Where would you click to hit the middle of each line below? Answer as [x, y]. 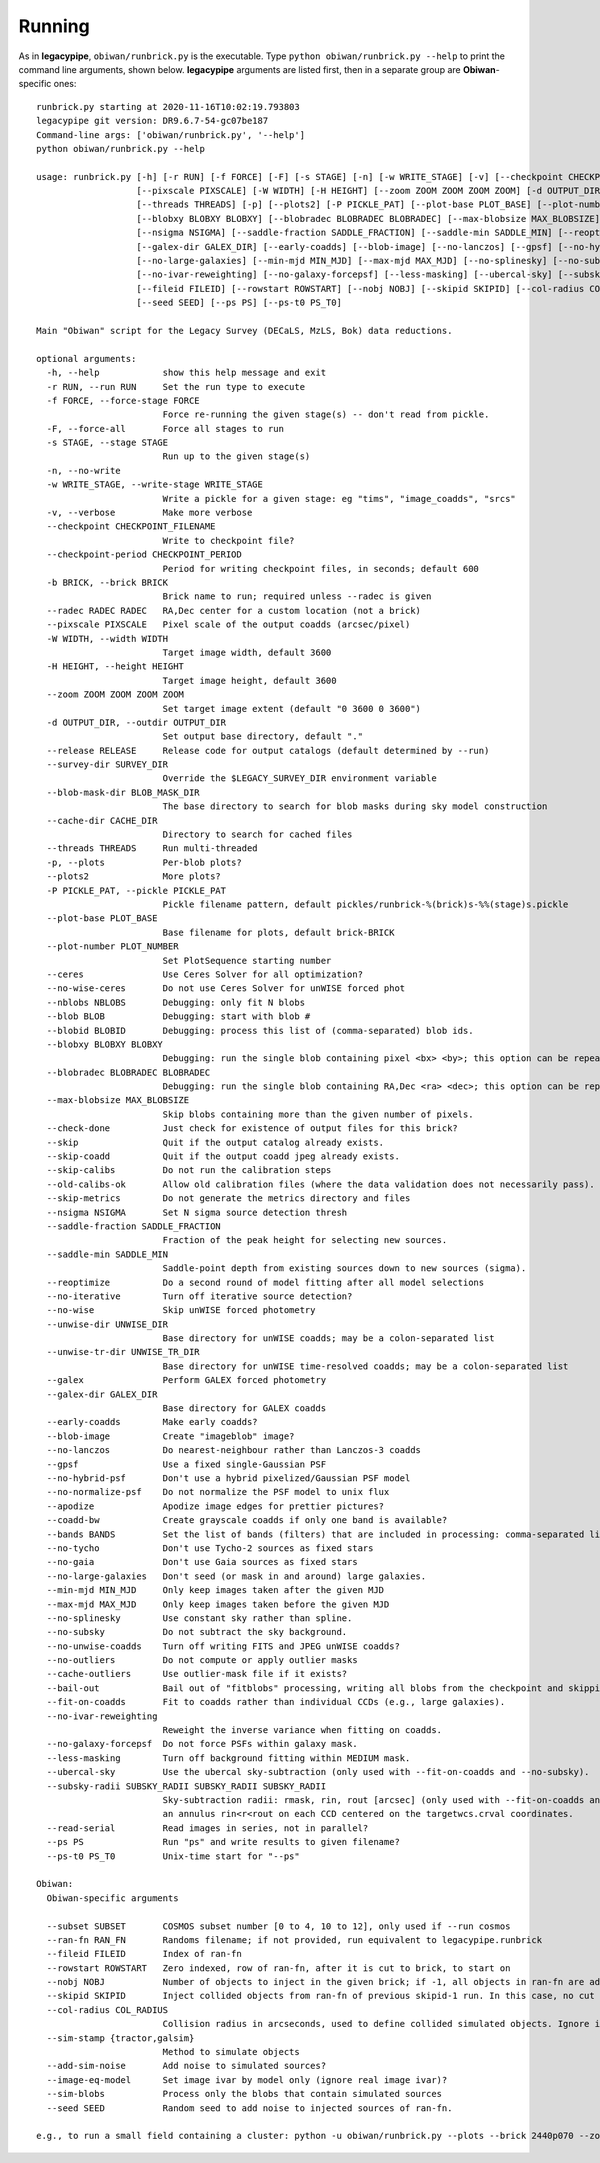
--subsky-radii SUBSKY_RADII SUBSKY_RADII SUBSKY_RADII [186, 1786]
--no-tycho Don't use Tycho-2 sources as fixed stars [210, 1548]
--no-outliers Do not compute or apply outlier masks [202, 1660]
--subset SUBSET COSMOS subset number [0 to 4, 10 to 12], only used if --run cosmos [278, 1926]
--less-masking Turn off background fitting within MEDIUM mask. [228, 1758]
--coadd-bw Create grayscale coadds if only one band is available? [247, 1520]
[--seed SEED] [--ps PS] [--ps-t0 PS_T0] [239, 303]
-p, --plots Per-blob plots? [144, 862]
